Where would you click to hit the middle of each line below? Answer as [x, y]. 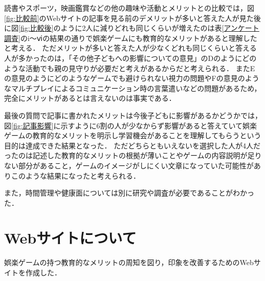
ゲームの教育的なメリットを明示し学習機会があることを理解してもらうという [133, 135]
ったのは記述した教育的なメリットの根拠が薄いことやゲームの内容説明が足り [133, 155]
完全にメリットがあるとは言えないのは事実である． [90, 98]
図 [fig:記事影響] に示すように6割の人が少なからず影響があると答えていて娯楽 [131, 125]
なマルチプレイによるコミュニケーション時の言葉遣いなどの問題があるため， [133, 88]
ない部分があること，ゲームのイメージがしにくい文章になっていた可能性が [129, 165]
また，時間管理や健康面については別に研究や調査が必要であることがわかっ [129, 193]
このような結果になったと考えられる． [75, 175]
